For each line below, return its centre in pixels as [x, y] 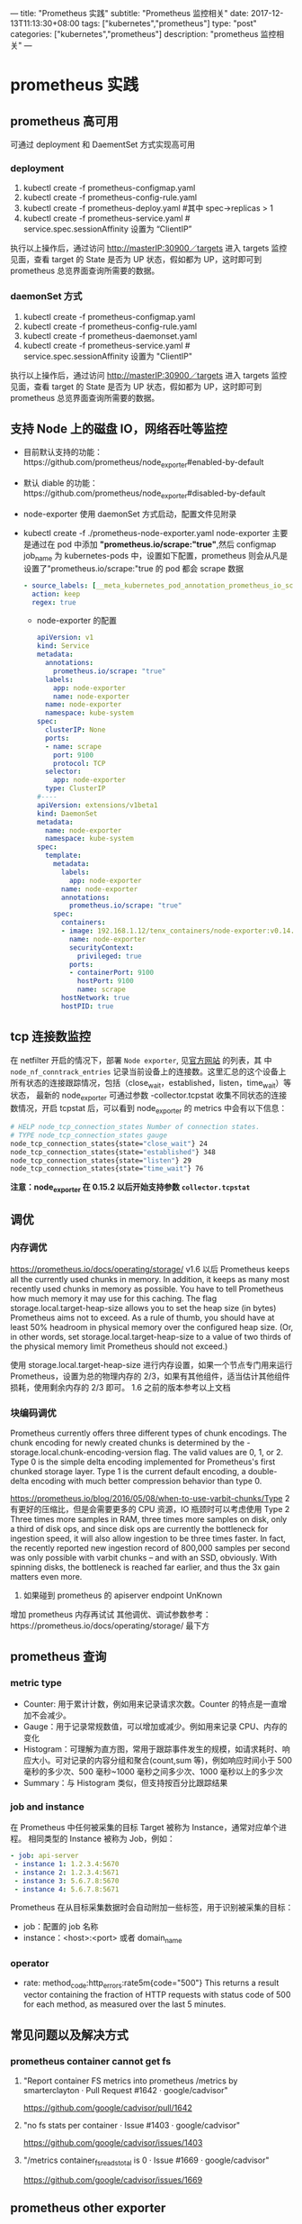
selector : [63, 772]
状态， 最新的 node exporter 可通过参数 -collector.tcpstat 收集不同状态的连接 [149, 1096]
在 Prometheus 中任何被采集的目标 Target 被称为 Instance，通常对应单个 [145, 1828]
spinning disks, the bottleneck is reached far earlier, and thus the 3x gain [145, 1567]
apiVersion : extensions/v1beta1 [97, 805]
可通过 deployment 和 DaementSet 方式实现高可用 [103, 144]
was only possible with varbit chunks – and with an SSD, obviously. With [144, 1558]
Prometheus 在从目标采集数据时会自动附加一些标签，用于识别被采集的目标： [152, 1908]
